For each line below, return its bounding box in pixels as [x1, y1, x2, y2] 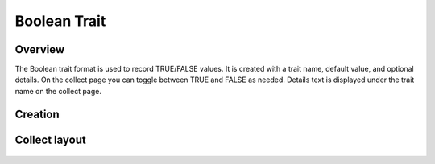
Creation [14, 107, 60, 121]
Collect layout [14, 133, 86, 146]
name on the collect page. [14, 86, 102, 96]
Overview [14, 43, 65, 56]
